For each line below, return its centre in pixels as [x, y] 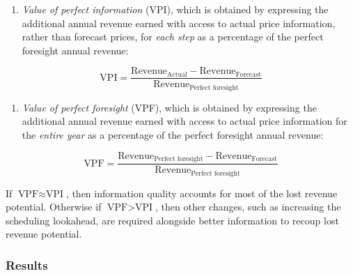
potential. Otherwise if [54, 207]
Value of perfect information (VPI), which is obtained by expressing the [175, 9]
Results [27, 264]
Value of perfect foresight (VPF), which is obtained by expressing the [169, 107]
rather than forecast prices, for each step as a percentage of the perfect [173, 37]
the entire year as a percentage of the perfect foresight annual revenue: [173, 135]
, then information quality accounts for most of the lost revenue [202, 193]
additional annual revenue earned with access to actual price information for [185, 121]
